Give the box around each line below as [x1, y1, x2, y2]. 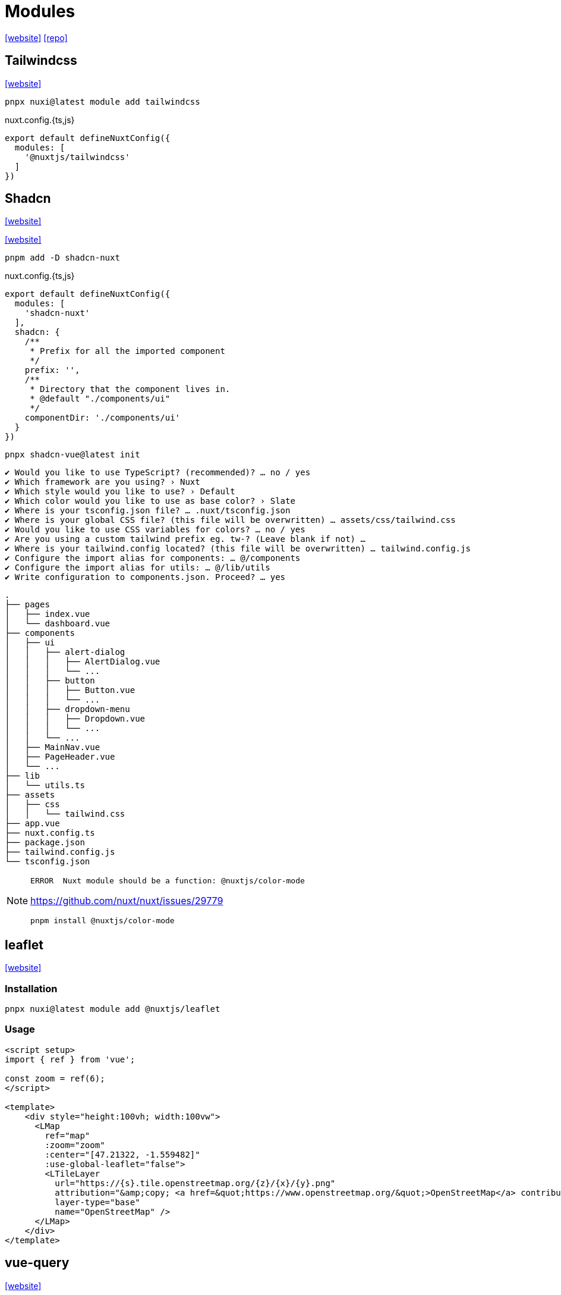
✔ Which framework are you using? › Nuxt [5, 477, 200, 487]
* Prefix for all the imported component [30, 346, 225, 356]
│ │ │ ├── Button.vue [5, 685, 135, 695]
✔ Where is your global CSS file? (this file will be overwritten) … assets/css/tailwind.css [5, 515, 456, 525]
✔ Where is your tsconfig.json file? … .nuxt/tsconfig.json [5, 506, 291, 516]
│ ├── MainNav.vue [5, 742, 100, 752]
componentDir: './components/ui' [24, 413, 181, 423]
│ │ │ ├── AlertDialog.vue [5, 657, 160, 667]
